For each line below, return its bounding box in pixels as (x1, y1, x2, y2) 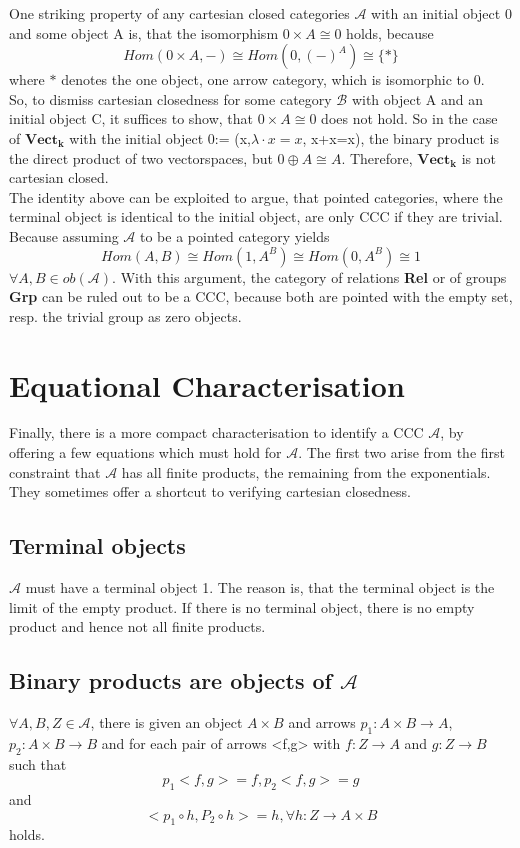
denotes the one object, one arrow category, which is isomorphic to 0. (61, 69, 485, 90)
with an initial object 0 (371, 3, 512, 23)
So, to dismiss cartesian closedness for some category (9, 88, 332, 109)
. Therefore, (341, 147, 413, 168)
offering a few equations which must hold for (9, 442, 282, 463)
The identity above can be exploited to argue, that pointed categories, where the (9, 186, 503, 207)
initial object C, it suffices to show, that (9, 108, 254, 129)
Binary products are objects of (9, 665, 332, 696)
